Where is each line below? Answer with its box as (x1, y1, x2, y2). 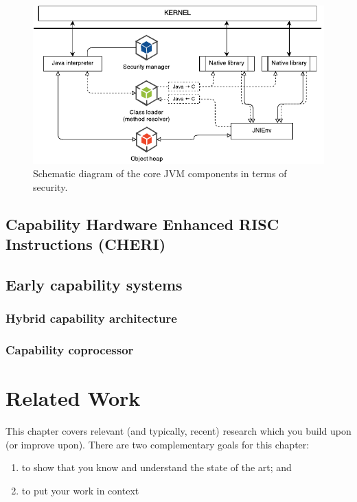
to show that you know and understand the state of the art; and (21, 460, 292, 475)
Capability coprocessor (5, 341, 134, 358)
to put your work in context (21, 483, 139, 498)
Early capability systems (5, 274, 183, 295)
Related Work (5, 384, 141, 412)
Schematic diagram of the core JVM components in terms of (33, 166, 287, 181)
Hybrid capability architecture (5, 310, 177, 327)
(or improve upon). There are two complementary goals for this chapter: (5, 437, 310, 451)
